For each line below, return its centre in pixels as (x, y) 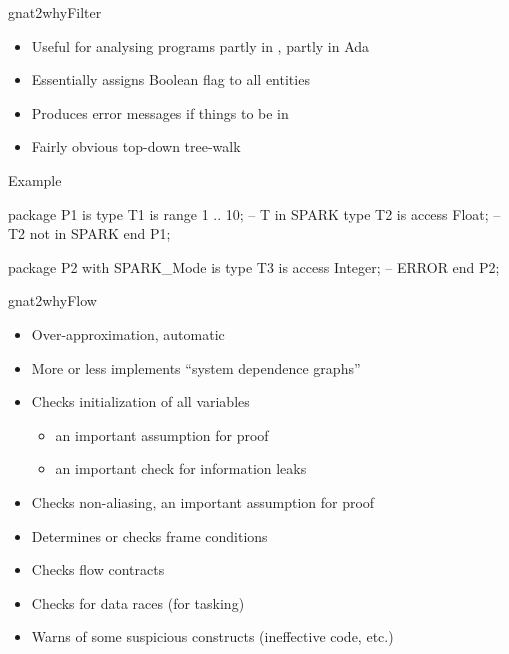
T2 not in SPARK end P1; (89, 233)
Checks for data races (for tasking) (138, 602)
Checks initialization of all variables (140, 401)
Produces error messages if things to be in (160, 112)
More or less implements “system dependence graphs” (196, 367)
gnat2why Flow (52, 300)
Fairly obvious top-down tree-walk (136, 146)
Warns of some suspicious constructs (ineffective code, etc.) (212, 636)
